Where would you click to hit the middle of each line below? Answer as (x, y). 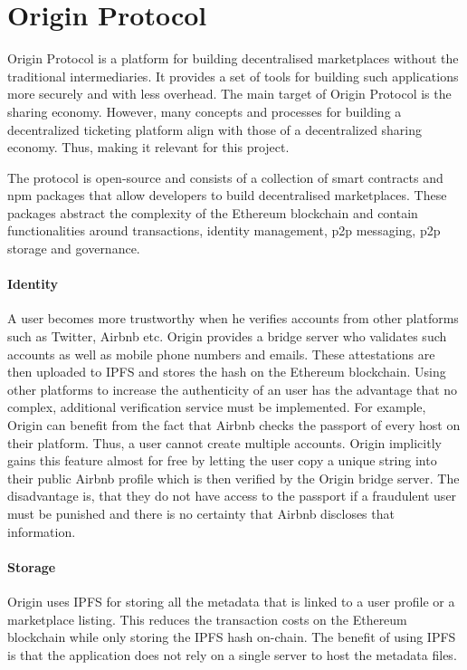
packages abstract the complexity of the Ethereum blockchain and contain (213, 212)
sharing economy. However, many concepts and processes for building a (205, 111)
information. (42, 531)
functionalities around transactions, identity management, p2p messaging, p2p (224, 230)
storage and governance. (74, 249)
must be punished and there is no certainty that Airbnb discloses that (201, 513)
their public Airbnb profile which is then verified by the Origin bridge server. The (233, 478)
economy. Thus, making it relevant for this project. (148, 147)
